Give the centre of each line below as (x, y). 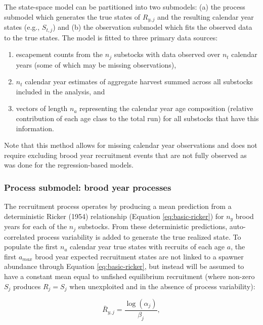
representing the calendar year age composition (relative (166, 108)
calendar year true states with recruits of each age (147, 247)
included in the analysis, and (60, 91)
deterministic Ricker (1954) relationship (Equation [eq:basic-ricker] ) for (114, 216)
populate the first (31, 247)
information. (35, 128)
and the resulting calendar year (206, 16)
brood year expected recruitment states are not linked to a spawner (139, 256)
